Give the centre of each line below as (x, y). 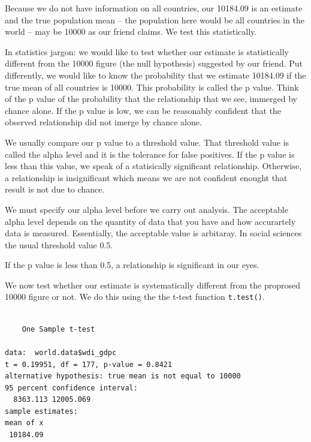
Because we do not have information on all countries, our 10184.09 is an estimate (154, 8)
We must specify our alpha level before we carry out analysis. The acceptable (147, 209)
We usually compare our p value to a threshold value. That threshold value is (147, 142)
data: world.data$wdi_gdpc (61, 352)
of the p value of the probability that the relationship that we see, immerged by (151, 99)
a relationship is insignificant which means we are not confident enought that (146, 177)
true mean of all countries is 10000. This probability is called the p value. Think (152, 87)
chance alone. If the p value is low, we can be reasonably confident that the (143, 110)
